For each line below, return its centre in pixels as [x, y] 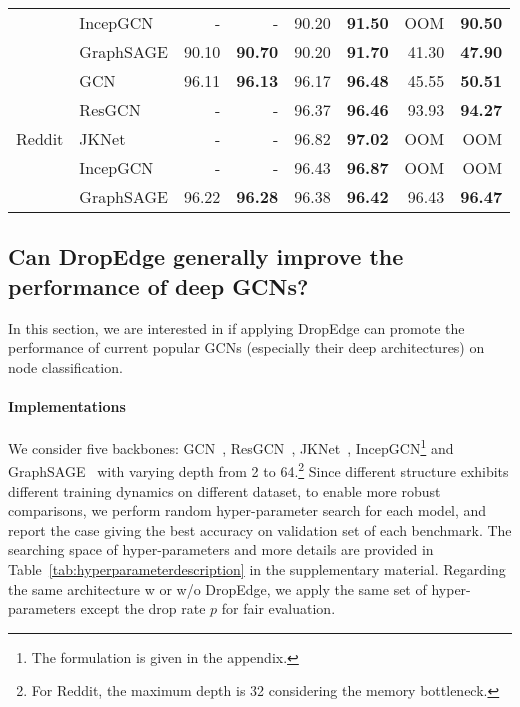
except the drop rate [143, 608]
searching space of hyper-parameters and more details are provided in [221, 549]
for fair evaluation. [278, 608]
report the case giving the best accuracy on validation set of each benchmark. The [260, 529]
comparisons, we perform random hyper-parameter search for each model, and [247, 510]
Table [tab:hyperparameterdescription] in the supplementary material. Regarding [257, 569]
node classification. [65, 366]
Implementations [67, 405]
